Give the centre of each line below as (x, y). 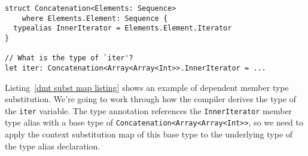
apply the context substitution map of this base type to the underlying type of (149, 134)
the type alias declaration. (53, 146)
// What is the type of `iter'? (69, 58)
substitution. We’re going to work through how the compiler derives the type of (150, 99)
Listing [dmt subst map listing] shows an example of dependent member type (147, 87)
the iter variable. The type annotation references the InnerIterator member (149, 110)
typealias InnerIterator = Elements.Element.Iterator (123, 28)
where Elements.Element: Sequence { (95, 18)
